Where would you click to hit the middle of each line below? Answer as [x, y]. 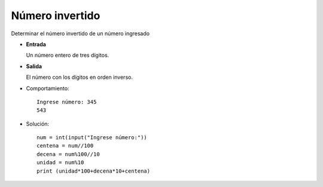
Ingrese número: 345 [67, 102]
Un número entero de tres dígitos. [68, 55]
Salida [34, 66]
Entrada [36, 44]
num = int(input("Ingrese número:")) [92, 138]
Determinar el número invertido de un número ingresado [80, 33]
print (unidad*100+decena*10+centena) [94, 171]
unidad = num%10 [60, 163]
